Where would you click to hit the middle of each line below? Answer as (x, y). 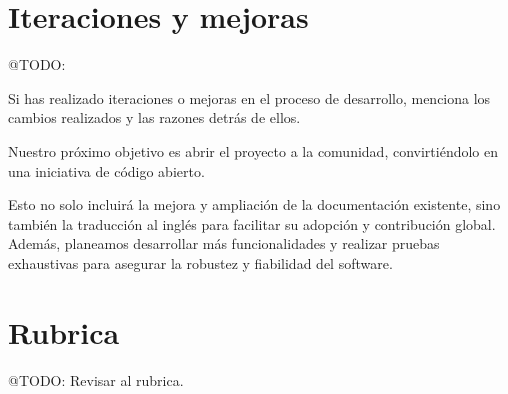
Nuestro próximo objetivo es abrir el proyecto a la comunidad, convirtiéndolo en (253, 150)
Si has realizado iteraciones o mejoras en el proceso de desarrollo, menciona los (249, 97)
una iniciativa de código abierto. (106, 170)
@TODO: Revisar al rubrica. (96, 379)
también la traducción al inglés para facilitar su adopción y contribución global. (252, 223)
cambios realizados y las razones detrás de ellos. (154, 117)
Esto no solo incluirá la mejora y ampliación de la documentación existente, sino (254, 204)
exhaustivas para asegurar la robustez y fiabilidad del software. (200, 262)
